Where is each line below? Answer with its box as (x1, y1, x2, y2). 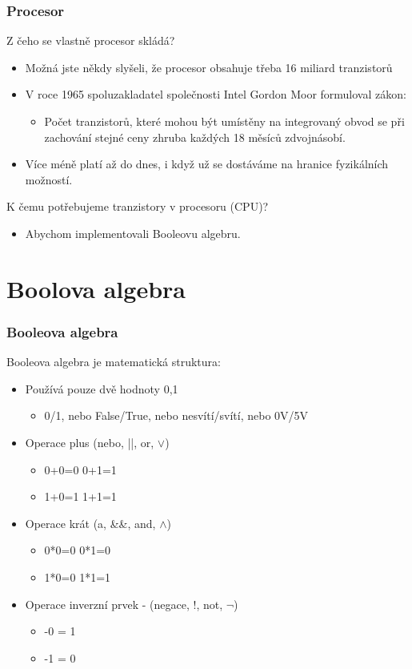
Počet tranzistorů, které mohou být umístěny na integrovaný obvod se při (44, 113, 405, 129)
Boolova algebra (6, 272, 186, 304)
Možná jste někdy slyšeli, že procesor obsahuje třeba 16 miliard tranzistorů (25, 58, 393, 75)
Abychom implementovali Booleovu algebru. (25, 224, 241, 241)
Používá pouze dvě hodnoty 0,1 (25, 380, 178, 397)
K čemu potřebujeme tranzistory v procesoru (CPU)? (6, 198, 269, 215)
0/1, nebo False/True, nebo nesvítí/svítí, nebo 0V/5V (44, 407, 309, 424)
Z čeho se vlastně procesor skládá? (6, 32, 175, 49)
